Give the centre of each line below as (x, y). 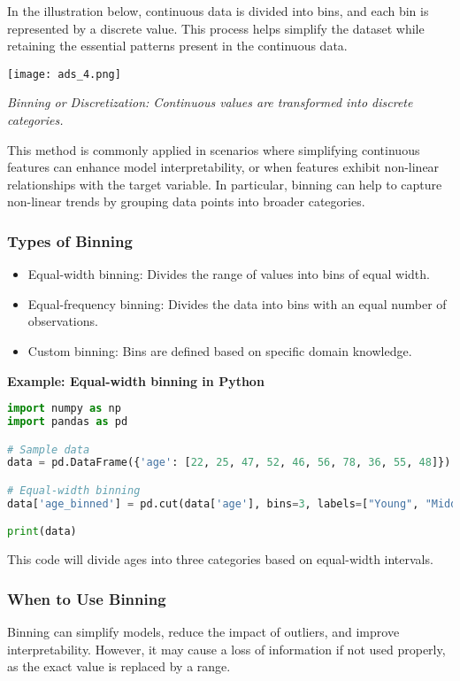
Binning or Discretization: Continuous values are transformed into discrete (210, 102)
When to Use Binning (87, 598)
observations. (63, 321)
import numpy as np (64, 409)
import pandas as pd (68, 422)
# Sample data (49, 449)
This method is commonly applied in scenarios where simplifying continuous (214, 149)
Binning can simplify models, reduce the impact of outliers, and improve (203, 632)
